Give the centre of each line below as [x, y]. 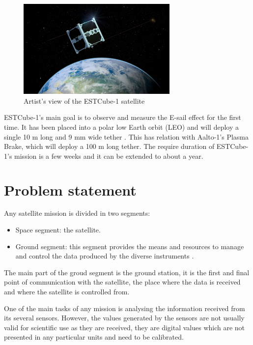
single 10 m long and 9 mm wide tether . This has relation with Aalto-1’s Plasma [126, 136]
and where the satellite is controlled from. [67, 292]
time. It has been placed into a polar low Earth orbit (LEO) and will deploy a [121, 127]
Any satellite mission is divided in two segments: [77, 213]
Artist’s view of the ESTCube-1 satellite [84, 101]
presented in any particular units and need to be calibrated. [94, 337]
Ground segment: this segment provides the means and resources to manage [130, 246]
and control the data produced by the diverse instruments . [105, 256]
